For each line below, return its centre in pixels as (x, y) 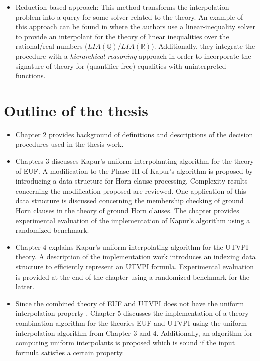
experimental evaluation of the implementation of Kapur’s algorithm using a (133, 220)
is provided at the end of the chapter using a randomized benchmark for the (133, 276)
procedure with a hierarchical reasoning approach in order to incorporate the (133, 56)
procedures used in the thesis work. (70, 144)
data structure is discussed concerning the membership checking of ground (129, 200)
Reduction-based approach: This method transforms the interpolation (122, 7)
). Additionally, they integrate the (203, 46)
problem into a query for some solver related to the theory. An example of (129, 16)
